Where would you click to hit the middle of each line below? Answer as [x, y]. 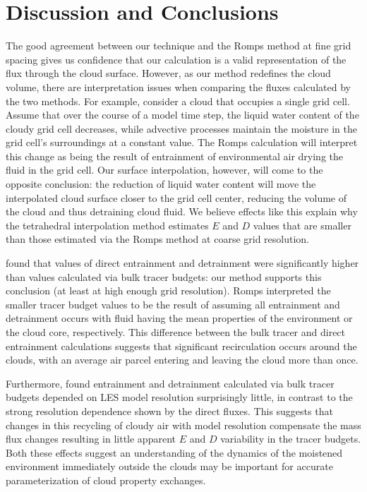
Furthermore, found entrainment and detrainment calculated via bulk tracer [170, 383]
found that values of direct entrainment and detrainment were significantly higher [182, 263]
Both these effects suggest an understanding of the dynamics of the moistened [174, 452]
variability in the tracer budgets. [291, 439]
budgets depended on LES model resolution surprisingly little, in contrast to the [179, 397]
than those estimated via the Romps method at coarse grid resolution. [158, 239]
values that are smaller [302, 225]
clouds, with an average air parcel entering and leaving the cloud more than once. [182, 360]
